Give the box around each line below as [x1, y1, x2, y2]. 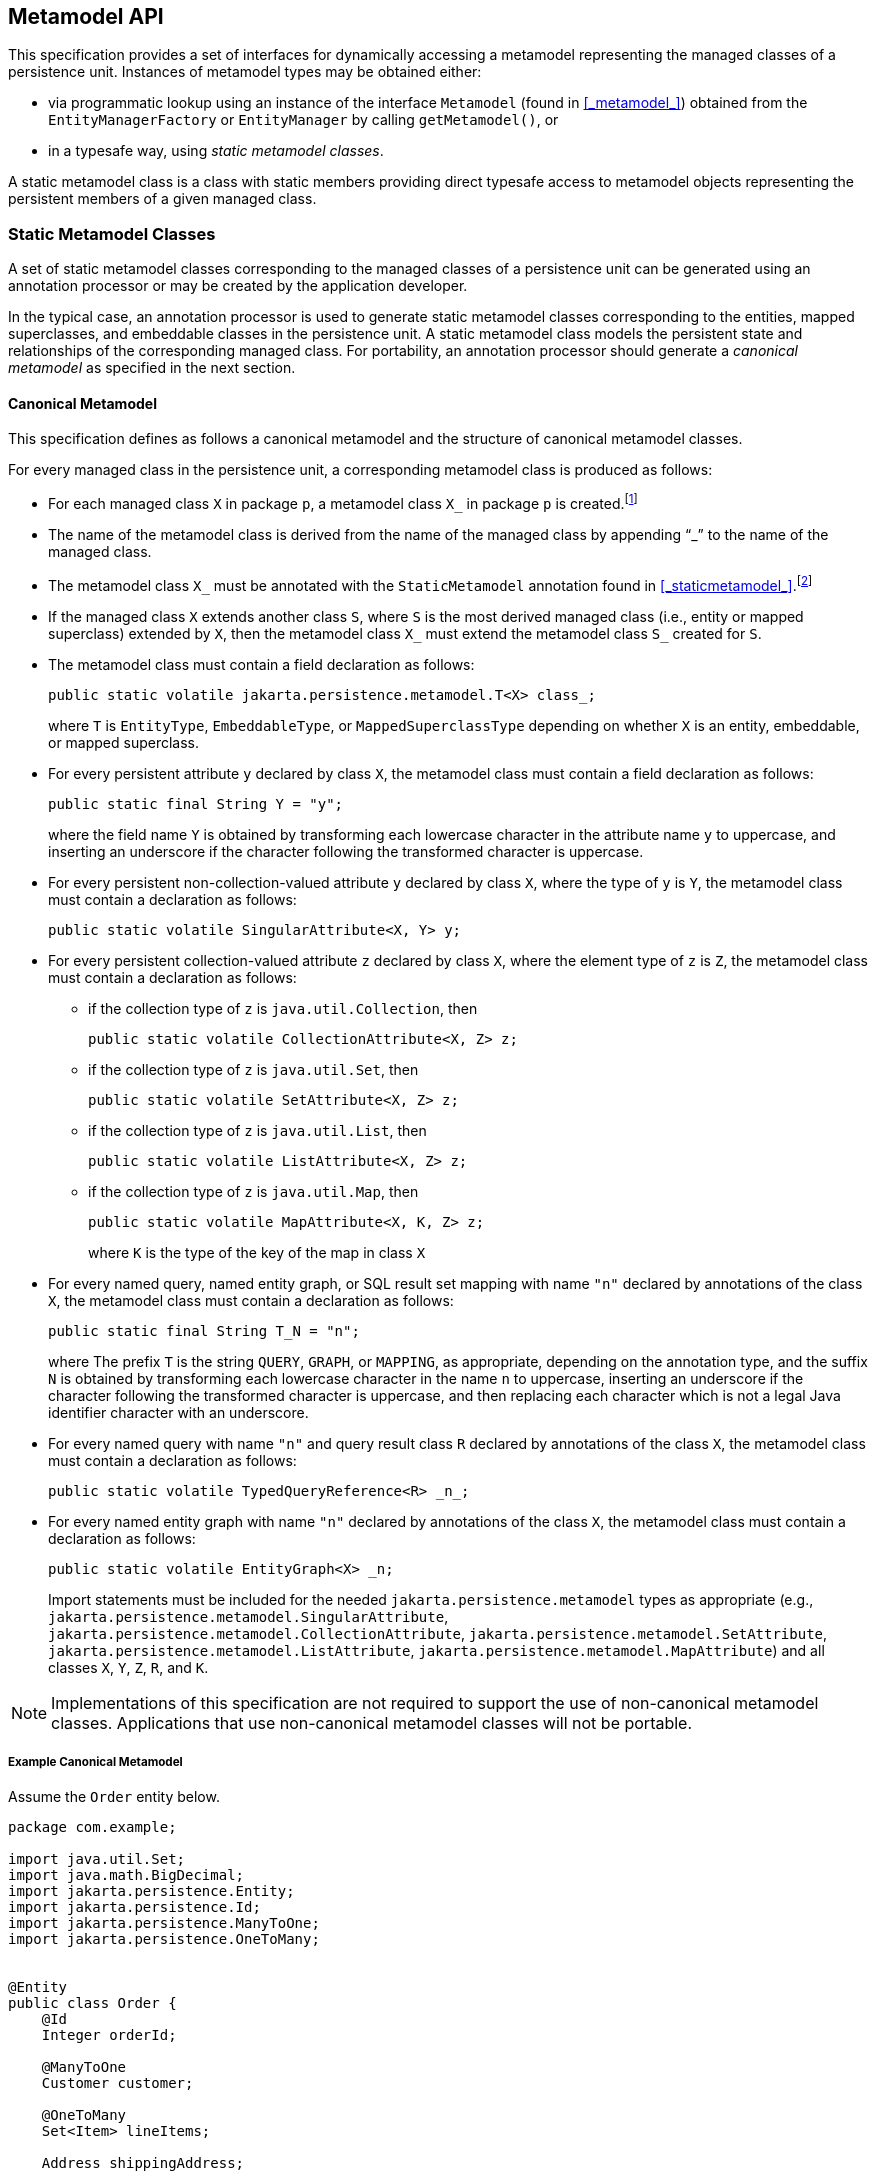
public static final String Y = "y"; [48, 795, 344, 812]
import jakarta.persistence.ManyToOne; [8, 1915, 320, 1932]
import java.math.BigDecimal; [8, 1867, 245, 1884]
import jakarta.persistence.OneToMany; [8, 1931, 320, 1948]
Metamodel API [8, 4, 164, 29]
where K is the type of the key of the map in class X [88, 1243, 426, 1261]
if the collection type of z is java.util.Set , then [88, 1060, 419, 1078]
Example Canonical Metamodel [8, 1755, 183, 1770]
